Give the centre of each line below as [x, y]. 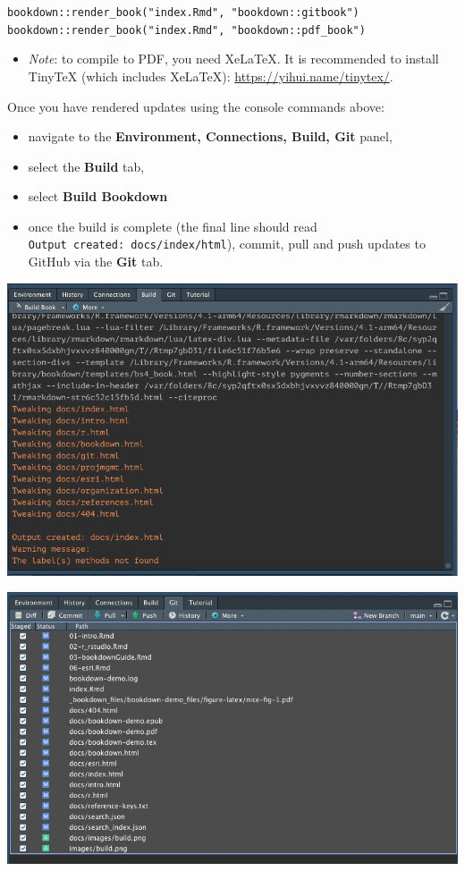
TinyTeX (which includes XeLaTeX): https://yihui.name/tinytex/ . [211, 76]
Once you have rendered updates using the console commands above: [196, 106]
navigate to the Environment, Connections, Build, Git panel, [210, 136]
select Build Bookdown [98, 196]
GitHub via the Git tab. [96, 262]
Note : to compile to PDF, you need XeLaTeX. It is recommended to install [233, 59]
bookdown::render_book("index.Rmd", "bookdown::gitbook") [183, 13]
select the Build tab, [86, 166]
